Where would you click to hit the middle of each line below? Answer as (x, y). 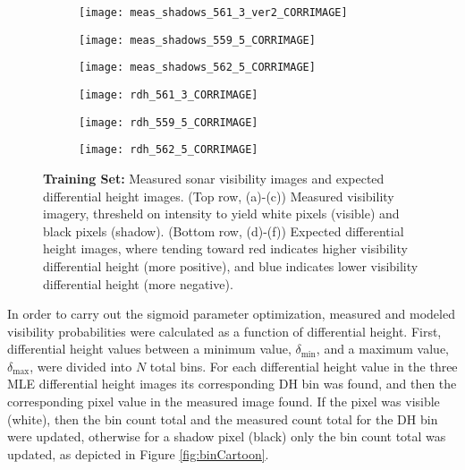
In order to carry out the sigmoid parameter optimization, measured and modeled (231, 314)
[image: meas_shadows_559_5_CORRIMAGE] (197, 40)
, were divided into (81, 366)
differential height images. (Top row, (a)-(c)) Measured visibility (219, 196)
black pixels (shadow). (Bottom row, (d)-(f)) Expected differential (224, 231)
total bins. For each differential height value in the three (304, 366)
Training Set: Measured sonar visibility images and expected (214, 178)
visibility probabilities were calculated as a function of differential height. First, (224, 331)
